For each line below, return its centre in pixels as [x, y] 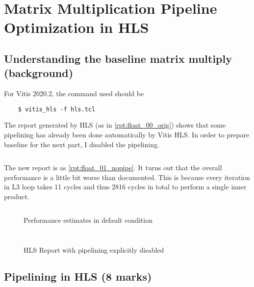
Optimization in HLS [76, 27]
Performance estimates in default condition [88, 220]
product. [17, 196]
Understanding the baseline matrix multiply [118, 58]
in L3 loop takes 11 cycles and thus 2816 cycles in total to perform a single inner [125, 187]
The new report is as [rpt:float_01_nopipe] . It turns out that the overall [113, 168]
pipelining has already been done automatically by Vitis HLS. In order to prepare [127, 134]
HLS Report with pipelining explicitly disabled [94, 250]
